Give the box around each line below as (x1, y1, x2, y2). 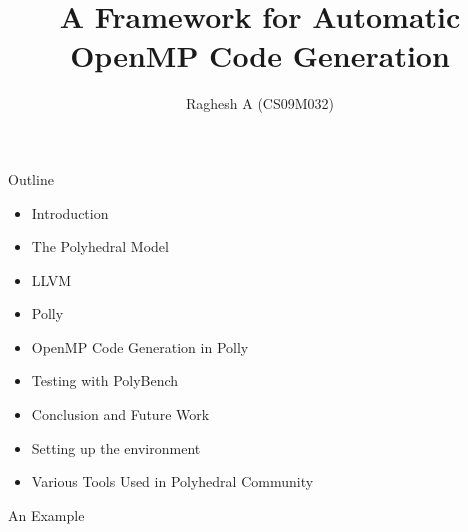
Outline (8, 168, 54, 189)
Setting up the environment (31, 437, 201, 458)
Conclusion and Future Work (31, 404, 210, 425)
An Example (8, 504, 85, 525)
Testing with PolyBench (31, 370, 179, 391)
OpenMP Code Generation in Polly (31, 336, 249, 357)
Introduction (31, 202, 109, 223)
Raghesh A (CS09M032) (185, 93, 335, 114)
